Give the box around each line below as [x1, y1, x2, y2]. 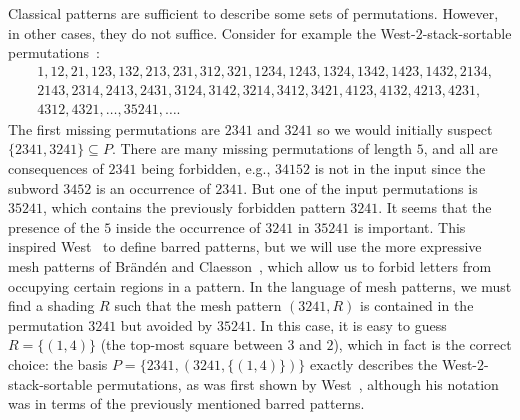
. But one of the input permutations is [243, 177, 478, 198]
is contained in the [360, 295, 474, 316]
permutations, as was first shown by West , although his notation [96, 373, 499, 394]
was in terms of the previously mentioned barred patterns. [8, 393, 365, 414]
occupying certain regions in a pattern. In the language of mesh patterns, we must [8, 275, 512, 296]
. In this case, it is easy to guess [251, 314, 447, 335]
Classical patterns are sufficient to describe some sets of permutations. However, [8, 3, 499, 23]
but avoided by [120, 314, 213, 335]
